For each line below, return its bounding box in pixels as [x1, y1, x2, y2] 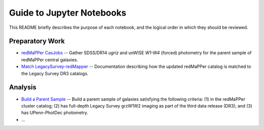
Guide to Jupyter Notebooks [9, 7, 127, 18]
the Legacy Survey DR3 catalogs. [21, 70, 89, 76]
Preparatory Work [9, 37, 65, 45]
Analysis [9, 83, 37, 91]
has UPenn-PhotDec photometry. [21, 110, 88, 116]
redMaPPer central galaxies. [21, 57, 78, 63]
